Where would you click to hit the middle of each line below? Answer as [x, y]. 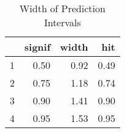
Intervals [62, 22]
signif [37, 47]
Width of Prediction [62, 8]
